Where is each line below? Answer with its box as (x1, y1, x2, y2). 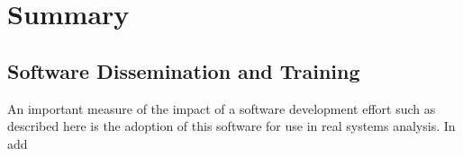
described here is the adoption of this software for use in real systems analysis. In (7, 117, 456, 135)
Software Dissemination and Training (7, 56, 360, 84)
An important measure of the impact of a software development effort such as (7, 99, 436, 117)
